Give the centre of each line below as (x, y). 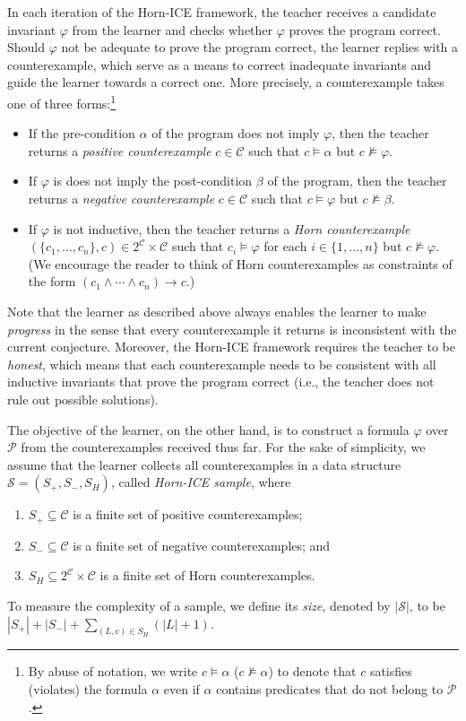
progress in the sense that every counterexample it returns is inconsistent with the (232, 329)
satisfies (391, 671)
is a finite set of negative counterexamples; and (202, 545)
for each (285, 246)
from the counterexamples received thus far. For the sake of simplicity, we (223, 447)
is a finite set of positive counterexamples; (188, 514)
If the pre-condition (82, 133)
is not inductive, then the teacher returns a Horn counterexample (232, 228)
